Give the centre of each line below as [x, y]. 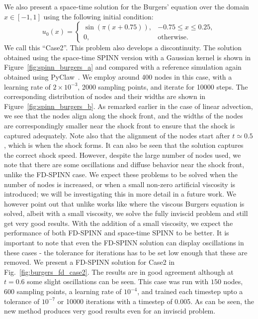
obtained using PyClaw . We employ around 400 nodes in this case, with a [118, 76]
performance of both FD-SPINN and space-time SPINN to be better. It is [117, 233]
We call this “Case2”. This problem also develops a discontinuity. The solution [123, 48]
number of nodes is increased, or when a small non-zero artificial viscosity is [120, 184]
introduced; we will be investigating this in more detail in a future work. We [120, 194]
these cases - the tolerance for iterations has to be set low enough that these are [126, 252]
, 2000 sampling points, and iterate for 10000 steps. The [163, 86]
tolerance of [22, 301]
